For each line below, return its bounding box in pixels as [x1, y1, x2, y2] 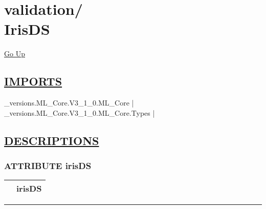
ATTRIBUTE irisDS [4, 159, 92, 172]
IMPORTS [4, 73, 62, 89]
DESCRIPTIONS [4, 132, 99, 148]
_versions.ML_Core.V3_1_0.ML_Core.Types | [4, 107, 155, 118]
